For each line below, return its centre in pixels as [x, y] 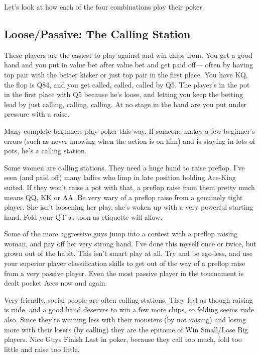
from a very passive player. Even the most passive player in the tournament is [124, 273]
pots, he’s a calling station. [45, 151]
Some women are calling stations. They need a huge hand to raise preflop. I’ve [124, 167]
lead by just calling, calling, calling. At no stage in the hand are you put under [125, 104]
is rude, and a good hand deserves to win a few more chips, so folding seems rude [129, 309]
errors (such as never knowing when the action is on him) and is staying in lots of [130, 141]
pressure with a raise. [37, 114]
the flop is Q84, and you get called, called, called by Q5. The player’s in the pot [127, 84]
